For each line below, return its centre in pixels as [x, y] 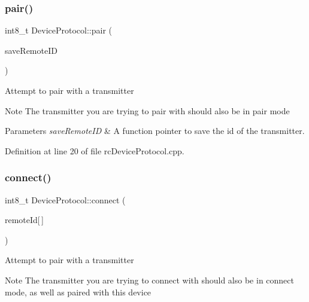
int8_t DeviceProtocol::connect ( [65, 199]
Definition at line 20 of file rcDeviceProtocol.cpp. [95, 150]
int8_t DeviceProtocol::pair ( [58, 30]
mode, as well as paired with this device [78, 292]
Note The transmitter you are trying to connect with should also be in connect [149, 280]
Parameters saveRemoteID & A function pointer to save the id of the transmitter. [155, 131]
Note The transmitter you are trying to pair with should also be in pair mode [147, 110]
